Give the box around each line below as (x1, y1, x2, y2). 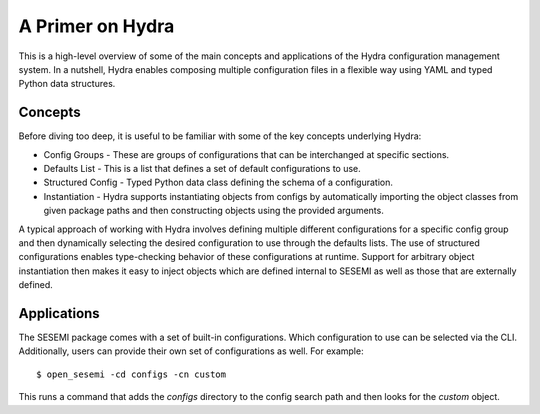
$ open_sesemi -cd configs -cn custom (36, 368, 227, 380)
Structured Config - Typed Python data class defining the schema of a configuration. (43, 176, 394, 189)
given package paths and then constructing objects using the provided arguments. (43, 205, 384, 217)
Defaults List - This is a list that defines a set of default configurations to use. (43, 163, 362, 175)
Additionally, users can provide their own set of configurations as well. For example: (18, 345, 364, 357)
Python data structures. (18, 78, 116, 90)
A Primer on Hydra (18, 15, 175, 37)
